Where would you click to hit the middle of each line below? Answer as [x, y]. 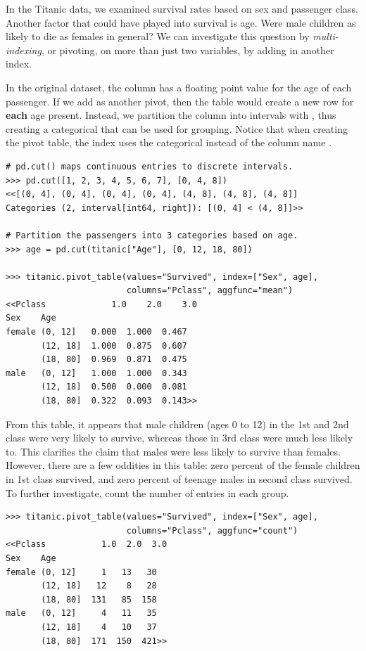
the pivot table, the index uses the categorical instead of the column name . [169, 142]
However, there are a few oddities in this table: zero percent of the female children [183, 465]
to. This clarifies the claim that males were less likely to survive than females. [173, 451]
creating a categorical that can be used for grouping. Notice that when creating [177, 128]
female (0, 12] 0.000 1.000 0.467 [96, 332]
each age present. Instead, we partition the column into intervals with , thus [171, 115]
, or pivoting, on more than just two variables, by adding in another [188, 50]
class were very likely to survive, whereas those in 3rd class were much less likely [179, 438]
